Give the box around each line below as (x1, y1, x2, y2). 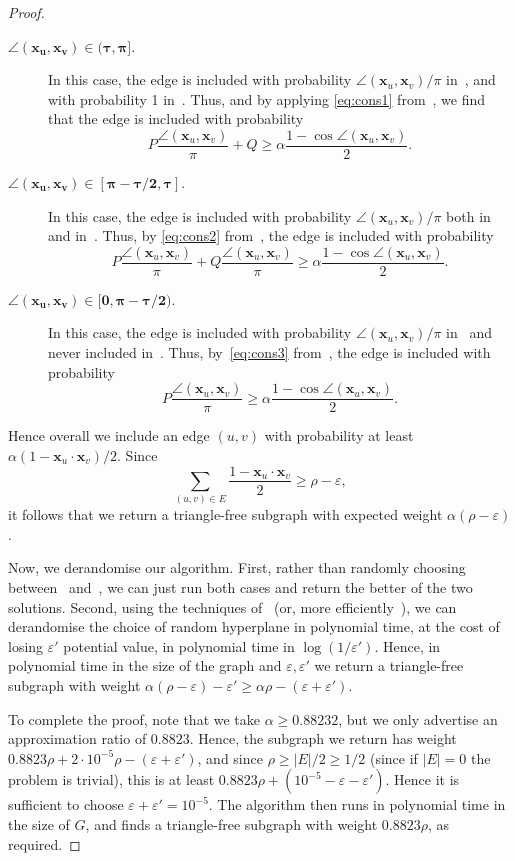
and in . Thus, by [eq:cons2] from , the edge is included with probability (48, 225, 494, 246)
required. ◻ (8, 833, 81, 854)
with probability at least (264, 425, 414, 446)
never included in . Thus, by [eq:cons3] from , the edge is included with (48, 342, 491, 363)
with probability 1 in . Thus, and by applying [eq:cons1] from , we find (48, 88, 486, 109)
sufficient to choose (8, 794, 124, 815)
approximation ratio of (8, 728, 147, 749)
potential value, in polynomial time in (63, 635, 295, 656)
